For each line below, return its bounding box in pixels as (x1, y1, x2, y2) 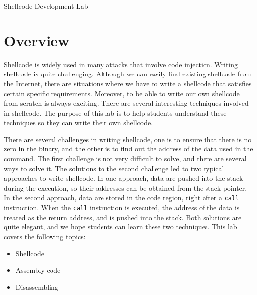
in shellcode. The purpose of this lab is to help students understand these (4, 107, 227, 118)
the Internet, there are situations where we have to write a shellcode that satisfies (4, 78, 252, 88)
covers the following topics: (4, 231, 86, 241)
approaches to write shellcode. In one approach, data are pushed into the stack (4, 173, 243, 183)
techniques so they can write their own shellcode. (4, 117, 153, 128)
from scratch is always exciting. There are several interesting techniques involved (4, 98, 249, 108)
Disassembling (15, 281, 58, 292)
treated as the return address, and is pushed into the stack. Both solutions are (4, 212, 242, 222)
